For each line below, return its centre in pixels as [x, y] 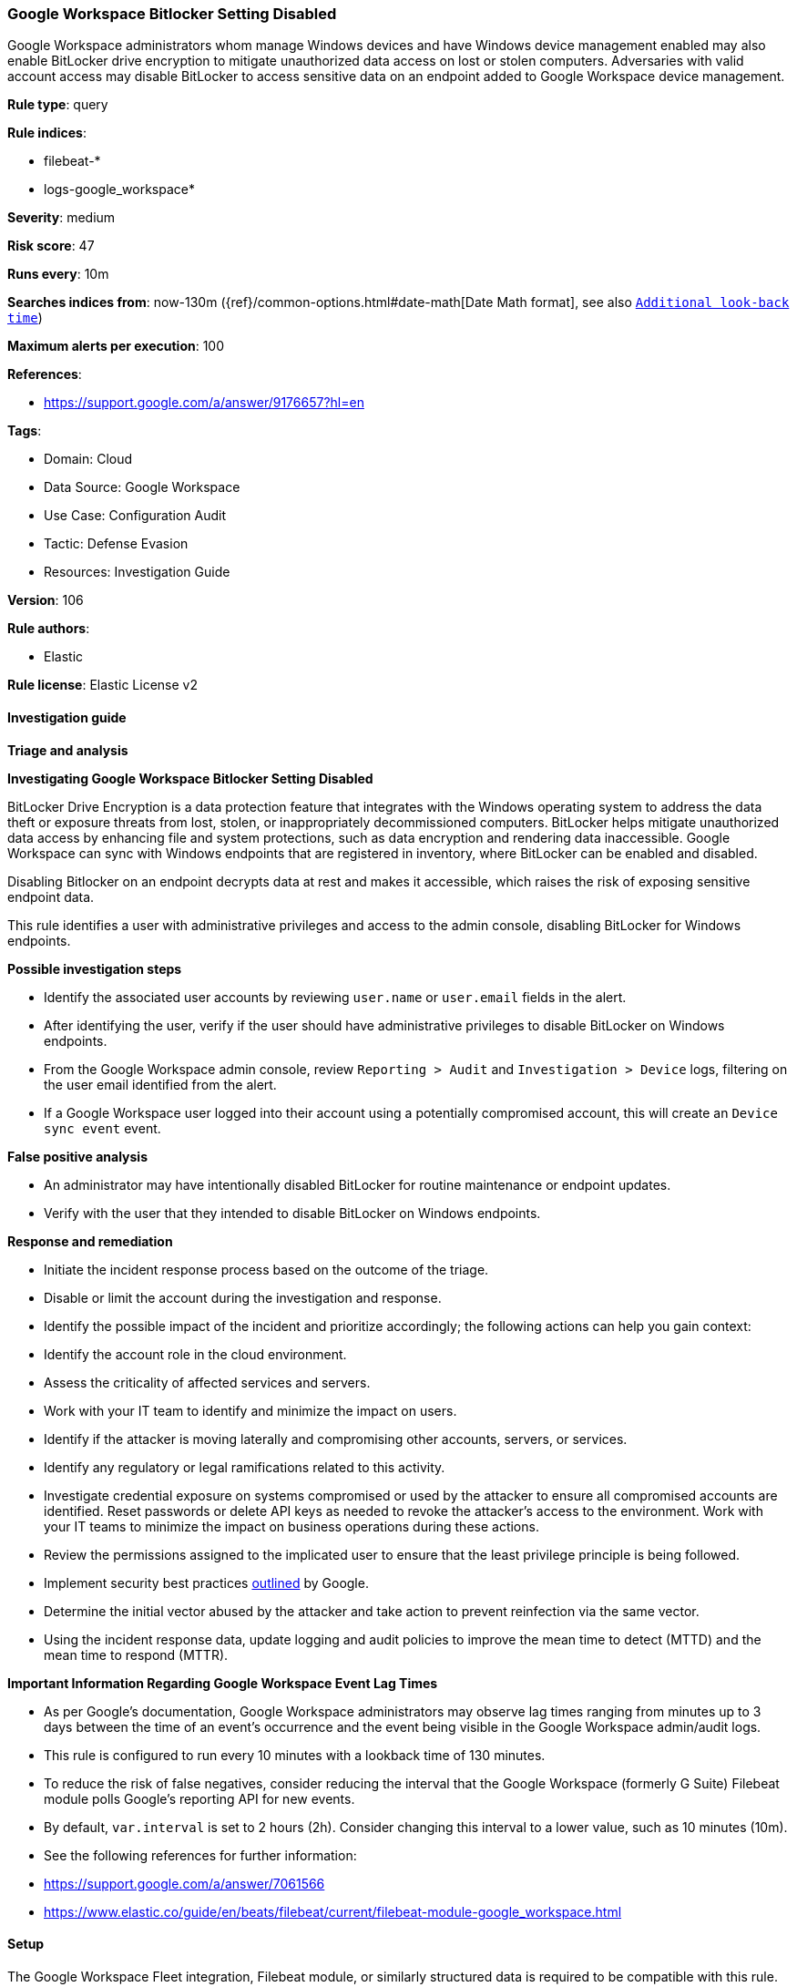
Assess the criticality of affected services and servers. [207, 1382]
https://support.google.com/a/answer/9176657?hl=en [204, 403]
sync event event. [102, 1128]
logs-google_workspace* [120, 189]
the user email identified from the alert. [160, 1084]
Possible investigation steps [95, 968]
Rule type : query [58, 105]
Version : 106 [46, 600]
